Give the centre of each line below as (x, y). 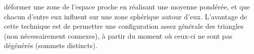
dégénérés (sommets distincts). (51, 45)
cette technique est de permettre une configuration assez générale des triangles (124, 26)
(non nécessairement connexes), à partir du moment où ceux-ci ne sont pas (118, 35)
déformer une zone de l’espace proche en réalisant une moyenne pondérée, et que (127, 6)
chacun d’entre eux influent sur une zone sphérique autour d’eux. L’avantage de (126, 16)
